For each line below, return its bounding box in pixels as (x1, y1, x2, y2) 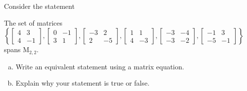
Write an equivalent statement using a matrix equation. (15, 61, 184, 71)
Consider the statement (4, 1, 75, 11)
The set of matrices (4, 17, 62, 28)
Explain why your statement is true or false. (15, 78, 149, 88)
